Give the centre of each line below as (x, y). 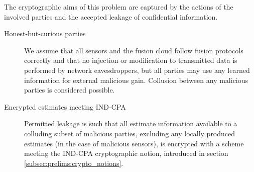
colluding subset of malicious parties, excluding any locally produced (130, 133)
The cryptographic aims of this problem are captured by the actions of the (119, 7)
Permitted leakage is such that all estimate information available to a (131, 123)
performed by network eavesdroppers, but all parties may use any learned (137, 70)
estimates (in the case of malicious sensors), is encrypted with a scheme (134, 143)
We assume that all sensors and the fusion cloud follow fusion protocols (134, 50)
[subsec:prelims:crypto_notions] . (74, 163)
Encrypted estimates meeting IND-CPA (65, 106)
